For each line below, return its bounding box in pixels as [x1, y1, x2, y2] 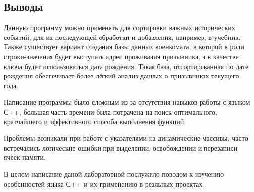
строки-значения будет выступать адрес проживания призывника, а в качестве [4, 51, 239, 61]
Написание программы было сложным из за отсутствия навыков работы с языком [4, 97, 250, 107]
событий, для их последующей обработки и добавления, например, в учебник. [4, 32, 241, 42]
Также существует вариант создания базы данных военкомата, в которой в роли [4, 41, 244, 52]
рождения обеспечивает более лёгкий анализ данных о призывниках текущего [4, 71, 239, 81]
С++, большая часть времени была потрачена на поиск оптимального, [4, 106, 217, 116]
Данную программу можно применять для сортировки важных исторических [4, 22, 235, 33]
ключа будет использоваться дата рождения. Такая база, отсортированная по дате [4, 61, 249, 71]
